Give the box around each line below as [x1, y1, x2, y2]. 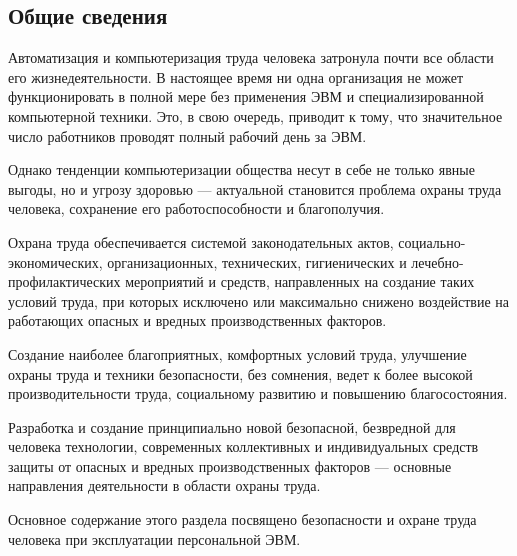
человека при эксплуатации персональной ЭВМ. [8, 528, 301, 549]
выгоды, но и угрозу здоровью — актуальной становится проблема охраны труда [8, 178, 502, 199]
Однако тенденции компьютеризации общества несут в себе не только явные [8, 159, 475, 180]
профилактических [8, 271, 121, 292]
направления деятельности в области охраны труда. [8, 475, 321, 496]
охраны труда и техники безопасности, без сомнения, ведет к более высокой [8, 363, 473, 384]
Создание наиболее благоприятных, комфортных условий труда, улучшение [8, 343, 467, 364]
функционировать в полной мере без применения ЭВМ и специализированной [8, 86, 484, 107]
